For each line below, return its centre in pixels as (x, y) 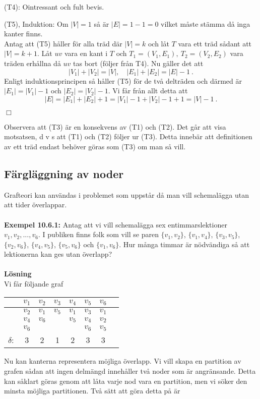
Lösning (18, 274)
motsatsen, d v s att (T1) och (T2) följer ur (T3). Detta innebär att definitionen (128, 136)
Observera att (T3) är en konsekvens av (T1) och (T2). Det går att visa (115, 126)
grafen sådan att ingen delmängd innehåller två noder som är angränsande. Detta (130, 371)
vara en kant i (86, 53)
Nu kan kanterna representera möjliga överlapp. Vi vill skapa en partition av (123, 361)
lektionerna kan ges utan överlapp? (58, 254)
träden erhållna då (32, 63)
